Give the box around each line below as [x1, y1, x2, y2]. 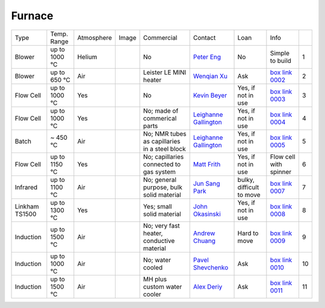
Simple [270, 49, 290, 57]
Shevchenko [193, 263, 229, 271]
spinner [270, 168, 292, 176]
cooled [143, 263, 163, 271]
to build [270, 56, 292, 64]
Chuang [193, 236, 216, 245]
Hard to [237, 229, 259, 237]
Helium [77, 52, 97, 61]
